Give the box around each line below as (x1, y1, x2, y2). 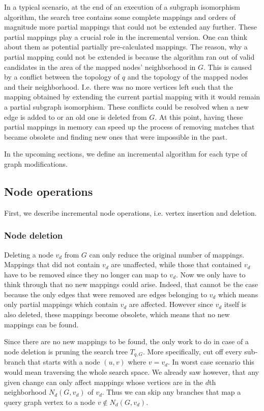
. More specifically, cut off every (143, 346, 242, 356)
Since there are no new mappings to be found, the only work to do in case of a (4, 336, 249, 347)
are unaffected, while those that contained (111, 259, 242, 270)
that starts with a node (27, 356, 100, 367)
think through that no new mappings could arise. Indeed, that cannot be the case (4, 279, 258, 290)
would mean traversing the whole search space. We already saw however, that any (4, 366, 259, 377)
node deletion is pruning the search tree (4, 346, 128, 356)
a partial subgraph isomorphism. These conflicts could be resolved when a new (4, 101, 249, 112)
